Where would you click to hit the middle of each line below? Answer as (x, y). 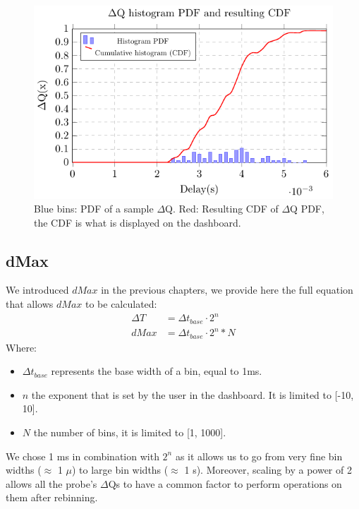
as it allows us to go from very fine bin (259, 456)
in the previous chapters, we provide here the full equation (227, 290)
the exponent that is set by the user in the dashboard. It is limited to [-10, (193, 394)
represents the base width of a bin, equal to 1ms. (157, 371)
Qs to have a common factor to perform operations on (225, 483)
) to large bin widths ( (120, 470)
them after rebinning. (52, 497)
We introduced (37, 290)
